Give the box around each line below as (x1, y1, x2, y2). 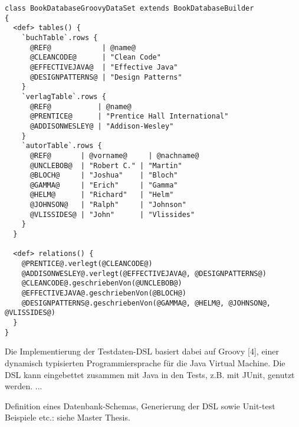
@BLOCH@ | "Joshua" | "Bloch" (29, 171, 178, 180)
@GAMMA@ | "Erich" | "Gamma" (29, 180, 178, 189)
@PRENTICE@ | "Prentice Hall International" (29, 112, 229, 121)
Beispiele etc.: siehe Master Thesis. (5, 411, 130, 423)
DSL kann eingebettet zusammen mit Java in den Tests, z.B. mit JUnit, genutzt (5, 368, 295, 380)
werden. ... (5, 380, 42, 392)
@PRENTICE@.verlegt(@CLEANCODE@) (21, 260, 153, 268)
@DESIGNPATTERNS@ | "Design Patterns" (29, 73, 182, 81)
